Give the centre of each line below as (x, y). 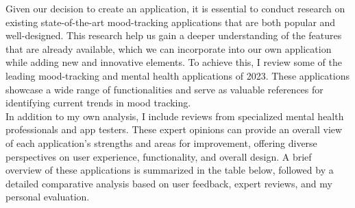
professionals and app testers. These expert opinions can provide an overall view (174, 129)
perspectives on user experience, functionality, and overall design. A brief (159, 156)
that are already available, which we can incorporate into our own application (169, 48)
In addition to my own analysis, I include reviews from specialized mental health (175, 116)
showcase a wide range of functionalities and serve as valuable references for (164, 89)
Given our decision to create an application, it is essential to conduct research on (175, 8)
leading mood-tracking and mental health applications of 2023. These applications (177, 75)
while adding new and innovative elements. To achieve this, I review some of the (174, 62)
